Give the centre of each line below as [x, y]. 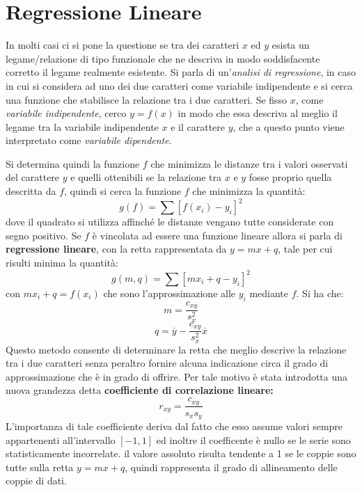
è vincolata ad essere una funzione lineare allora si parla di [217, 235]
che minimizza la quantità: [249, 191]
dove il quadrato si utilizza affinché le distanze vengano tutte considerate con [170, 222]
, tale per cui [305, 249]
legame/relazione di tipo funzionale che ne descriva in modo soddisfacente [163, 58]
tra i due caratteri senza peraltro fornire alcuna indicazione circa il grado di [167, 363]
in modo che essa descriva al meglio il [258, 113]
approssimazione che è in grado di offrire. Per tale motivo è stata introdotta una [177, 376]
